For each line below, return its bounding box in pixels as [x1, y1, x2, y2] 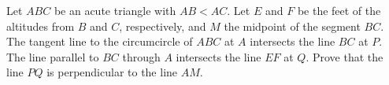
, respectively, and [119, 17, 206, 34]
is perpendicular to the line [46, 64, 178, 80]
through [122, 48, 161, 65]
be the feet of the [297, 2, 381, 18]
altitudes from [6, 17, 75, 34]
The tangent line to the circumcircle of [6, 33, 193, 50]
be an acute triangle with [54, 2, 176, 18]
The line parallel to [6, 48, 99, 65]
